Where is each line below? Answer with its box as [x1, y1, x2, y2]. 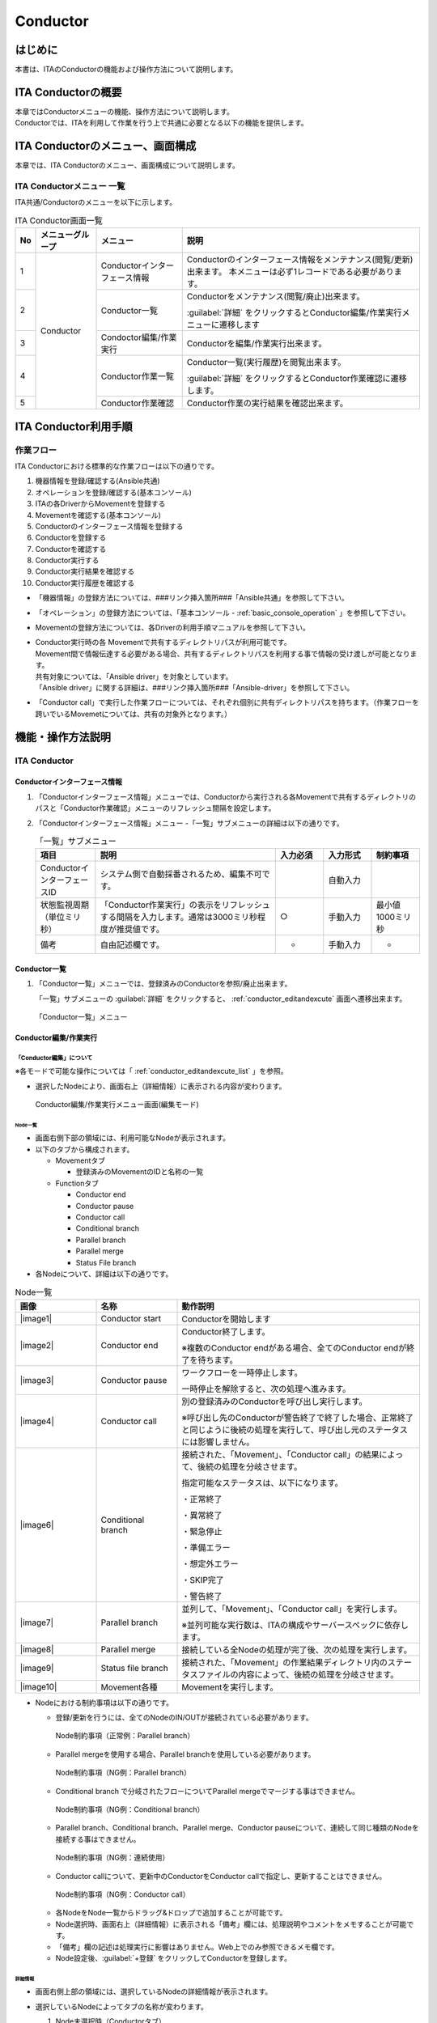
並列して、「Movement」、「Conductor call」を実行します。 [181, 1603, 402, 1614]
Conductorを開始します [181, 1313, 271, 1325]
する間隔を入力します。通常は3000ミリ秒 [100, 911, 258, 922]
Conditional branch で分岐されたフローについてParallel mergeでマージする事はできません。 [55, 1786, 360, 1796]
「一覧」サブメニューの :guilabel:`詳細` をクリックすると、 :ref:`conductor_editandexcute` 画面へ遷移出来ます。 [35, 994, 407, 1003]
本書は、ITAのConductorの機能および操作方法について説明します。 [15, 65, 238, 74]
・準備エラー [181, 1542, 231, 1553]
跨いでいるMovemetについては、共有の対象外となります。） [35, 709, 232, 719]
